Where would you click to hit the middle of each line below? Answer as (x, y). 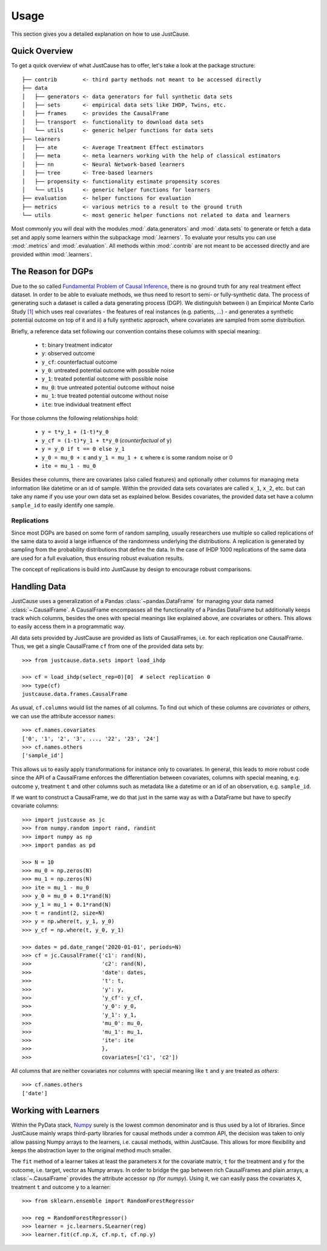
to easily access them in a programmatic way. (68, 627)
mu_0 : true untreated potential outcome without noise (108, 387)
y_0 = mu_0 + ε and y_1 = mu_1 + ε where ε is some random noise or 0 (137, 457)
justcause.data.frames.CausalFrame (75, 694)
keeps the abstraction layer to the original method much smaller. (91, 1150)
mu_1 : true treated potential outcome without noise (105, 396)
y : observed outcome (68, 353)
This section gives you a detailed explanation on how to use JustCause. (101, 34)
